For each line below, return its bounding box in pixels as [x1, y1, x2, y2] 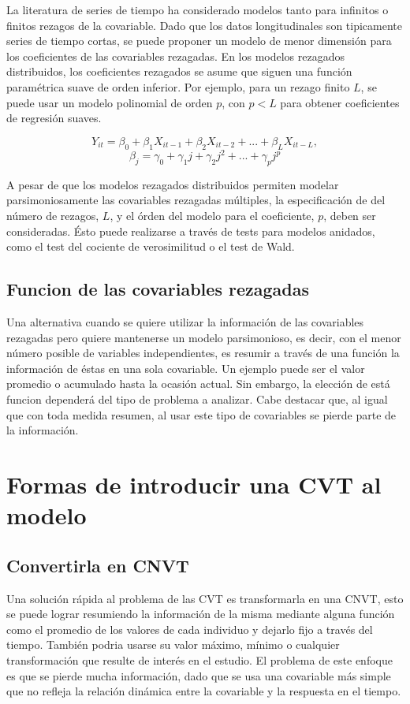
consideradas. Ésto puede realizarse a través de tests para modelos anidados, [6, 222, 375, 239]
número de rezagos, [6, 207, 99, 224]
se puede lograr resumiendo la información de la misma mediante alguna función [6, 605, 395, 622]
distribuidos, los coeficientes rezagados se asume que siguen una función [6, 63, 352, 80]
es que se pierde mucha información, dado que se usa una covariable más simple [6, 667, 391, 684]
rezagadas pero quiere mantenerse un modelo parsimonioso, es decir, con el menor [6, 329, 401, 345]
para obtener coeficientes [280, 94, 400, 110]
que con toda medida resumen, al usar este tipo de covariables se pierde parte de [6, 406, 397, 423]
